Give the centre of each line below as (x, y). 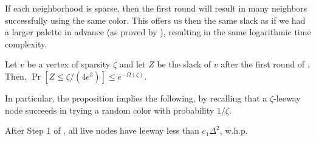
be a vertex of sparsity (69, 64)
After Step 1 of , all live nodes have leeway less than (102, 130)
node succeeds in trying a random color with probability (110, 110)
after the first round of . (265, 64)
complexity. (26, 43)
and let (132, 64)
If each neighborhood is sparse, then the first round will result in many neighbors (156, 8)
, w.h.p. (234, 130)
